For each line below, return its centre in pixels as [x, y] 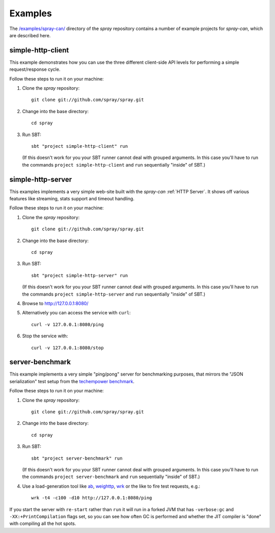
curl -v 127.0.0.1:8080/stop [67, 348]
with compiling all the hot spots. [43, 524]
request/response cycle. [35, 69]
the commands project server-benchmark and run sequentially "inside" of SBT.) [111, 477]
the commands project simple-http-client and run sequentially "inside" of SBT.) [114, 165]
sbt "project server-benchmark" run [77, 458]
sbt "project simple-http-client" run [80, 146]
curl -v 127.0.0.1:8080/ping [67, 324]
